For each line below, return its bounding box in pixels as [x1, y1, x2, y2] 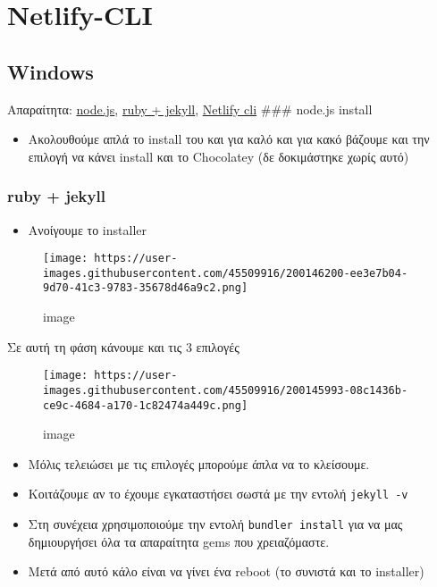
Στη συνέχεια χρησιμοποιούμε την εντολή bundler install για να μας [28, 515, 403, 533]
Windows [7, 57, 94, 85]
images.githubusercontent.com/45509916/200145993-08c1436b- [43, 383, 408, 397]
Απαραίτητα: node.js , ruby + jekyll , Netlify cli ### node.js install [7, 99, 373, 118]
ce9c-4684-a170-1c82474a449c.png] [43, 398, 248, 412]
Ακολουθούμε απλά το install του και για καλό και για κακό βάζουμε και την [28, 130, 430, 148]
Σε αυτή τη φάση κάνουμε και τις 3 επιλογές [7, 337, 240, 356]
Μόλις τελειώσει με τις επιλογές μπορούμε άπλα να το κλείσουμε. [28, 454, 370, 473]
